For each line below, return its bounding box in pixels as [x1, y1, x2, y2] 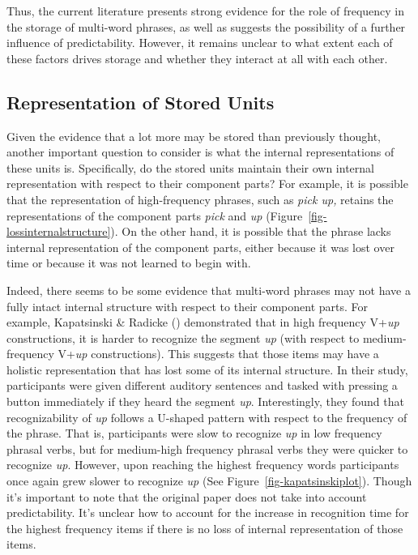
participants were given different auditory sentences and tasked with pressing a [6, 377, 398, 394]
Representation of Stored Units [6, 89, 275, 114]
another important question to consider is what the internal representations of [6, 143, 395, 160]
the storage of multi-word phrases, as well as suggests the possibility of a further [6, 18, 406, 35]
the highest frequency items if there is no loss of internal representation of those [6, 519, 403, 536]
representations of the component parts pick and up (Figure [6, 207, 303, 224]
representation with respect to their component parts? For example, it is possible [6, 175, 408, 192]
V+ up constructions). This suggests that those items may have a [58, 345, 379, 362]
